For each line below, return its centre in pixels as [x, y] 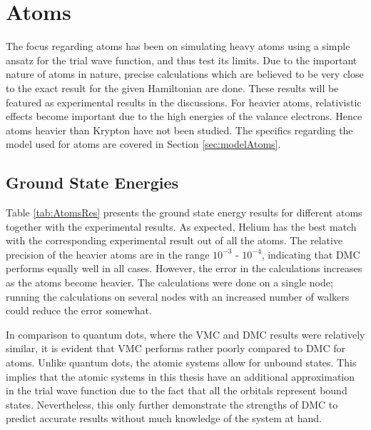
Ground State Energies [92, 182]
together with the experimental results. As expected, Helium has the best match [181, 226]
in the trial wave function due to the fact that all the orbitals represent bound [177, 390]
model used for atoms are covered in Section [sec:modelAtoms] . [143, 144]
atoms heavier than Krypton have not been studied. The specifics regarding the [179, 130]
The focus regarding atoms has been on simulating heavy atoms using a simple [178, 46]
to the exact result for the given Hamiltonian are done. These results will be [172, 87]
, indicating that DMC [311, 254]
